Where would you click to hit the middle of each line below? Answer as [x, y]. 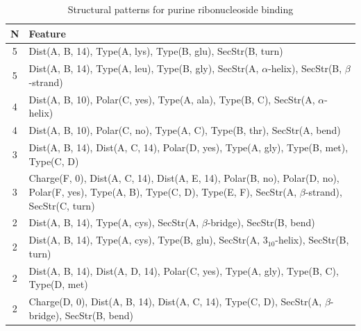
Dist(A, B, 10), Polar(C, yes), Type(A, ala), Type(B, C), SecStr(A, [172, 99]
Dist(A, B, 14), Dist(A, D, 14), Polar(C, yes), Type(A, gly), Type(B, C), [184, 270]
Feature [47, 33]
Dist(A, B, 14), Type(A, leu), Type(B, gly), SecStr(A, [144, 68]
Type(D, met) [58, 284]
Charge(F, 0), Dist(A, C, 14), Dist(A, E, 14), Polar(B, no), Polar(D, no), [184, 178]
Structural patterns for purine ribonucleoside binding [180, 9]
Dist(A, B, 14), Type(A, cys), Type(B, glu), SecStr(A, [144, 240]
